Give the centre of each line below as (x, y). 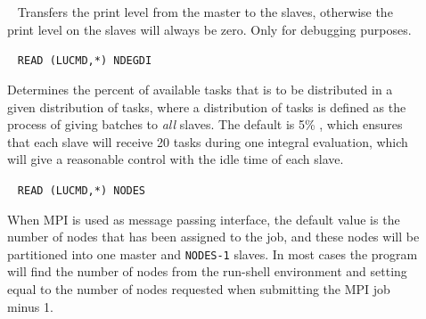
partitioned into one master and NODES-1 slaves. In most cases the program (213, 254)
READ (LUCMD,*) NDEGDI (85, 61)
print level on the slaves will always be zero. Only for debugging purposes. (209, 29)
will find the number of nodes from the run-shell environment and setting (207, 271)
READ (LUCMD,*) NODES (82, 190)
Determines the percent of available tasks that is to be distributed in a (200, 89)
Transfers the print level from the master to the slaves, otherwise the (205, 12)
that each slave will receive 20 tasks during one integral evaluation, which (208, 141)
